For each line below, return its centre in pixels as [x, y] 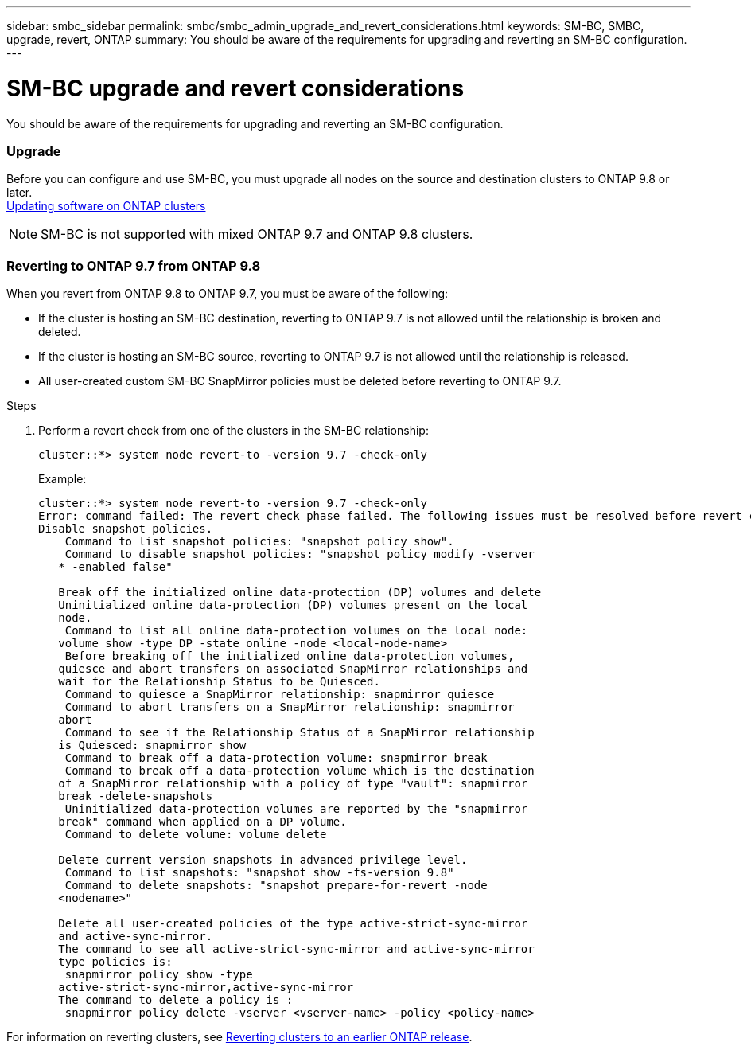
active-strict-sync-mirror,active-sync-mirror [206, 987]
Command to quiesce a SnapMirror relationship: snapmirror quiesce [280, 694]
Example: [62, 479]
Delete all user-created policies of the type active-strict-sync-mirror [293, 923]
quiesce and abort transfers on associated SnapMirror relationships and [293, 669]
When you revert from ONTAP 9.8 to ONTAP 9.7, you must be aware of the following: [228, 293]
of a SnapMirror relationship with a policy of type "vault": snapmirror [293, 783]
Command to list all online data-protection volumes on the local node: [296, 630]
